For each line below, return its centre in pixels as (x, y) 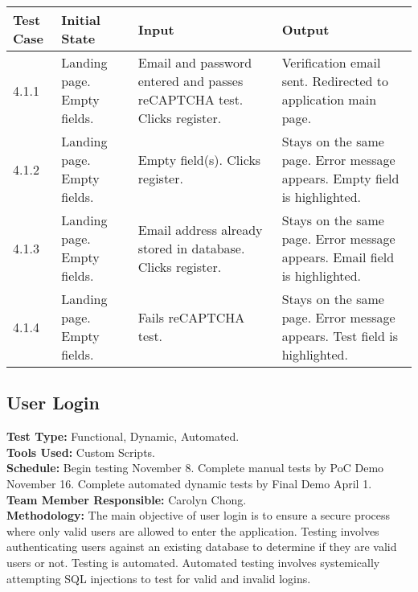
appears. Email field (338, 257)
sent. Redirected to (335, 81)
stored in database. (191, 248)
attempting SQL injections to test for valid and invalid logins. (159, 578)
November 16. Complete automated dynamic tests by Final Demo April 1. (189, 483)
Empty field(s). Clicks (199, 160)
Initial (81, 20)
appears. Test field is (340, 336)
